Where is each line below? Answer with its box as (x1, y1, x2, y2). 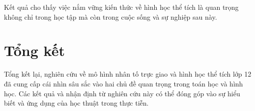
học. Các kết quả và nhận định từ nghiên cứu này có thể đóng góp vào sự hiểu (4, 88, 240, 98)
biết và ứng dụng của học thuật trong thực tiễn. (4, 98, 149, 108)
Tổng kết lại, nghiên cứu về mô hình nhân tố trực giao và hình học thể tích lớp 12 (4, 69, 252, 79)
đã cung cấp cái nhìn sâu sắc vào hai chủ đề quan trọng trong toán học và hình (4, 78, 243, 88)
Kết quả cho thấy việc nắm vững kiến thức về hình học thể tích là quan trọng (4, 2, 239, 12)
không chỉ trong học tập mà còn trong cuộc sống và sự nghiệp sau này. (4, 11, 217, 22)
